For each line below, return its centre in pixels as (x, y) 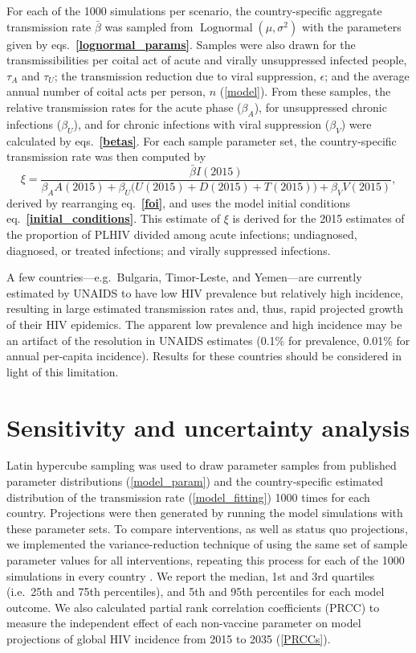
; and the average (367, 75)
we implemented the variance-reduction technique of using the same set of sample (207, 544)
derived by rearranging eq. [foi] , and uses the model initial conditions (179, 202)
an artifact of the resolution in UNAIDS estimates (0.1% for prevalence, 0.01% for (208, 340)
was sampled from (149, 26)
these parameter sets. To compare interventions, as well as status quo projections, (207, 528)
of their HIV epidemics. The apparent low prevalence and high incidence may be (204, 324)
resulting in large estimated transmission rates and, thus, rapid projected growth (205, 308)
